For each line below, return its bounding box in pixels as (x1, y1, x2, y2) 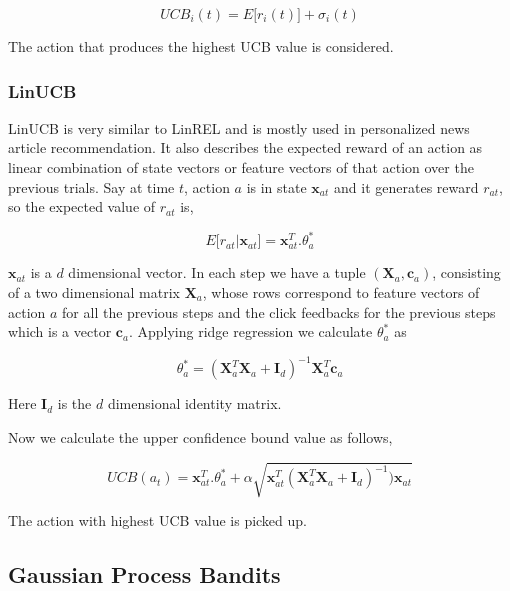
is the (57, 393, 92, 414)
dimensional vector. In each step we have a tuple (68, 262, 366, 283)
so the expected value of (8, 196, 156, 217)
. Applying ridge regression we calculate (128, 321, 373, 342)
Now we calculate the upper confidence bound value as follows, (8, 426, 393, 447)
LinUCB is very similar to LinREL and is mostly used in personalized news (8, 117, 470, 138)
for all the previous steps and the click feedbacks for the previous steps (62, 301, 496, 322)
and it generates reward (334, 176, 479, 197)
